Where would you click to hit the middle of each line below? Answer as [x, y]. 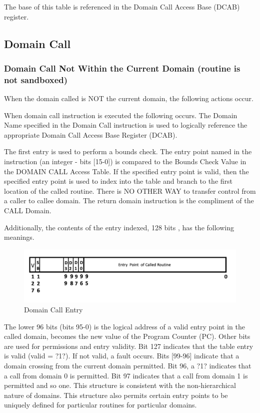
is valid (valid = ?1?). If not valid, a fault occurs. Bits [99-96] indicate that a [122, 356]
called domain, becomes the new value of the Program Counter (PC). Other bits [127, 336]
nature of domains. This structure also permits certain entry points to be [116, 395]
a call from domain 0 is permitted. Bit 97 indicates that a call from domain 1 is [126, 375]
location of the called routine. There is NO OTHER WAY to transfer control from [130, 190]
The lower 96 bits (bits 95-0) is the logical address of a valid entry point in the [124, 326]
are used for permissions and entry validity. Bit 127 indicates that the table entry [129, 346]
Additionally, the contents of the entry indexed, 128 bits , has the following [119, 227]
